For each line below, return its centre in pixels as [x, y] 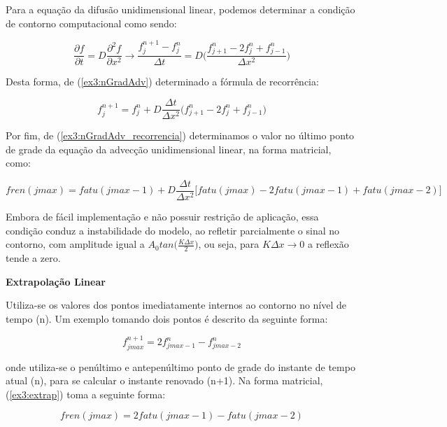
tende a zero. [33, 257]
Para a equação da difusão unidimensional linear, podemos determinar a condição [180, 9]
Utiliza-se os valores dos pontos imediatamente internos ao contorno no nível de [176, 305]
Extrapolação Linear [56, 281]
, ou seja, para [229, 244]
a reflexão [328, 244]
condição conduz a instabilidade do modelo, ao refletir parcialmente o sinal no [173, 230]
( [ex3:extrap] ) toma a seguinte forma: [86, 394]
